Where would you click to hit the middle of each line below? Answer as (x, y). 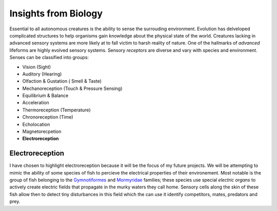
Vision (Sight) (37, 67)
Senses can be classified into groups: (49, 57)
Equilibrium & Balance (45, 95)
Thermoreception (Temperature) (56, 110)
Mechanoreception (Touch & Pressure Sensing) (72, 88)
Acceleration (36, 103)
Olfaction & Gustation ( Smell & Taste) (62, 81)
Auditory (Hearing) (42, 74)
